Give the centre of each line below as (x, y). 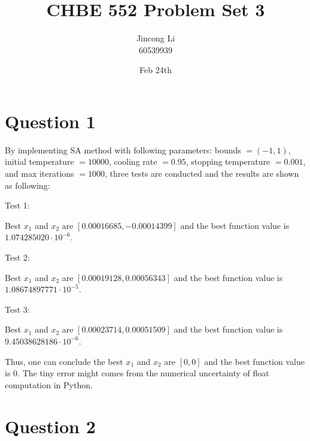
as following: (28, 185)
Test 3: (17, 309)
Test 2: (17, 257)
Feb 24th (156, 70)
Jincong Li (156, 38)
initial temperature (39, 161)
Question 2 (50, 426)
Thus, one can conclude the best (64, 361)
